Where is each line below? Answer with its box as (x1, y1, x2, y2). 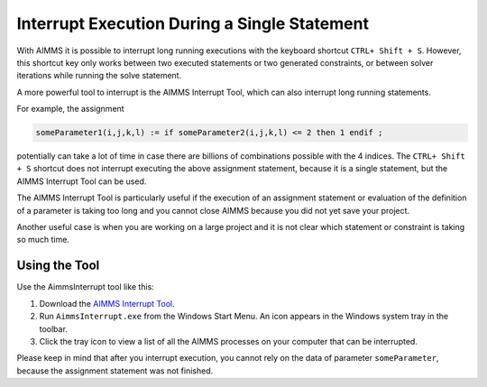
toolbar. (39, 323, 68, 334)
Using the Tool (16, 258, 100, 273)
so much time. (16, 235, 69, 245)
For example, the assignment (16, 104, 125, 115)
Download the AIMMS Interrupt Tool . (39, 298, 175, 309)
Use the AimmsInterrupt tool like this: (16, 281, 155, 292)
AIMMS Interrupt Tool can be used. (16, 176, 147, 187)
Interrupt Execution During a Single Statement (16, 14, 370, 33)
